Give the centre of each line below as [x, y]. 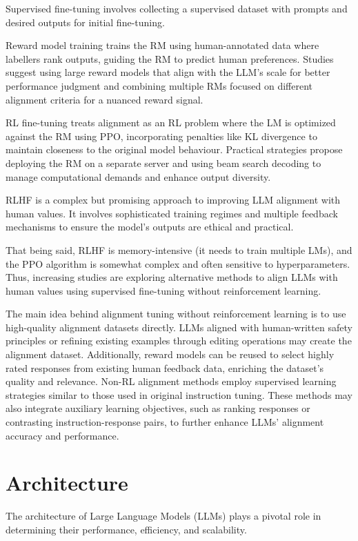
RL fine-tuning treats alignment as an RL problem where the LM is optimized [171, 122]
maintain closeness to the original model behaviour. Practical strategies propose [174, 149]
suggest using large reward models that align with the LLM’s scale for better [168, 72]
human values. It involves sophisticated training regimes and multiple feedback [172, 213]
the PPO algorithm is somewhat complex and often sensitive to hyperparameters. [178, 263]
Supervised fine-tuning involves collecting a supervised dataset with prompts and [177, 8]
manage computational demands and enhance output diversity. [138, 176]
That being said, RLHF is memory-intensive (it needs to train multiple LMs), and [179, 249]
